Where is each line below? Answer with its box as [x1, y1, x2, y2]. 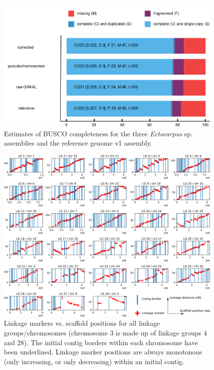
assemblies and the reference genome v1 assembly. [4, 138, 152, 148]
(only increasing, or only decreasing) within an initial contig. [4, 356, 184, 366]
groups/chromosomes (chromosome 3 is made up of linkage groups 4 [4, 328, 207, 338]
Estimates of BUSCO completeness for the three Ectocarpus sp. [4, 128, 193, 138]
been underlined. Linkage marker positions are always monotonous [4, 347, 202, 357]
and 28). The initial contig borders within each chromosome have [4, 337, 198, 347]
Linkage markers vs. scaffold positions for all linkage [4, 318, 160, 328]
